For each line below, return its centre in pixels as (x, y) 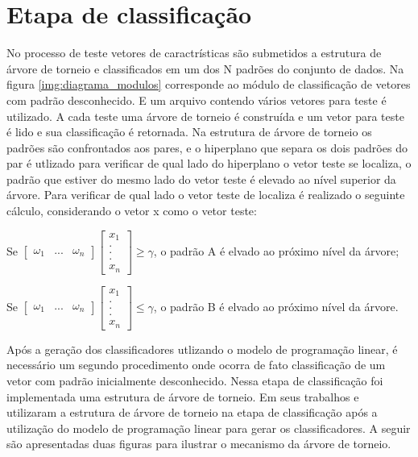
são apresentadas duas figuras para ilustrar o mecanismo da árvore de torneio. (199, 444)
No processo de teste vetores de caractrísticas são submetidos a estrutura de (194, 53)
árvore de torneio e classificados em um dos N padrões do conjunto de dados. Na (205, 68)
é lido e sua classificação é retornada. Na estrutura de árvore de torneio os (189, 132)
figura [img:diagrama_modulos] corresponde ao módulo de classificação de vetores (209, 84)
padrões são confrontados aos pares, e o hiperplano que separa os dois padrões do (207, 147)
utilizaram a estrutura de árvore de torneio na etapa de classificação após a (192, 412)
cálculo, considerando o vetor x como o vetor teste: (132, 211)
